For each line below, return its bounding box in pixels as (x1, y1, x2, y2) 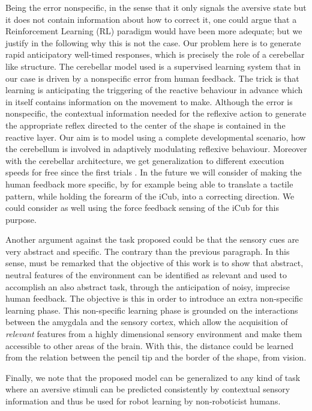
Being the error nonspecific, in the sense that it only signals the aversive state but (5, 1, 307, 13)
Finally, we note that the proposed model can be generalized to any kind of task (5, 371, 301, 383)
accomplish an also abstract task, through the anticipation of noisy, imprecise (5, 280, 290, 293)
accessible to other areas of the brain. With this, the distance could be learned (5, 339, 294, 352)
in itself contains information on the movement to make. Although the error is (5, 95, 293, 108)
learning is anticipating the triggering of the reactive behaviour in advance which (5, 84, 303, 96)
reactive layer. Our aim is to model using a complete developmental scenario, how (5, 130, 306, 143)
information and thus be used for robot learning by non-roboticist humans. (5, 395, 281, 407)
